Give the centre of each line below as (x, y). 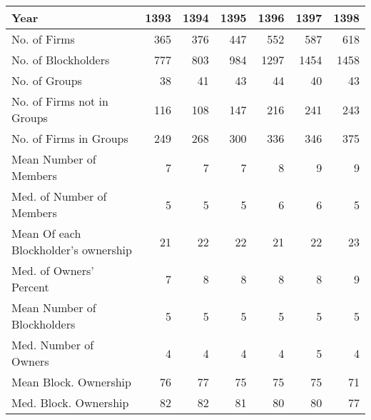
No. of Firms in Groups (70, 138)
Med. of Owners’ (53, 270)
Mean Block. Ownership (71, 382)
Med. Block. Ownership (70, 402)
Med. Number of (53, 345)
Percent (30, 287)
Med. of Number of (59, 196)
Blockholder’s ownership (72, 250)
